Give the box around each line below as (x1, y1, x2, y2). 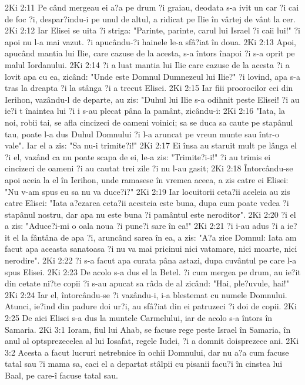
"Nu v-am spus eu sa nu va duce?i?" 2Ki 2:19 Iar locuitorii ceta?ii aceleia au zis (5, 185, 290, 197)
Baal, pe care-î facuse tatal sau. (5, 369, 118, 381)
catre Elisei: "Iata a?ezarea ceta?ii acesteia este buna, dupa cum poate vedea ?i (5, 197, 289, 209)
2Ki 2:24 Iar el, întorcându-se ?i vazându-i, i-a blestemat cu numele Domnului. (5, 288, 287, 300)
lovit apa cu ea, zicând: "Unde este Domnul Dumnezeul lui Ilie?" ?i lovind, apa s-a (5, 70, 300, 82)
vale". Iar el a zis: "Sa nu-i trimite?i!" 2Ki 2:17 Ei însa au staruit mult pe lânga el (5, 139, 297, 151)
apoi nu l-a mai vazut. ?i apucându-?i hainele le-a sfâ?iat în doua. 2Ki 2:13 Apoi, (5, 35, 296, 48)
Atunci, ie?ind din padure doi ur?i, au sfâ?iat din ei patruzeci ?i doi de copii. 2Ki (5, 300, 297, 312)
